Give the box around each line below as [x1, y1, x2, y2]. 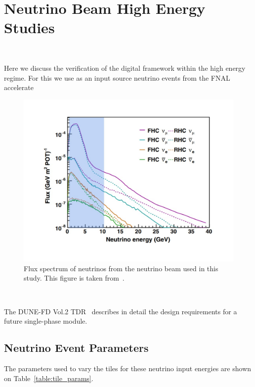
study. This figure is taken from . [24, 273, 125, 283]
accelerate [4, 82, 34, 93]
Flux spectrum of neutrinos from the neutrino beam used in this [24, 263, 218, 273]
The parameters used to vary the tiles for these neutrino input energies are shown [4, 363, 252, 373]
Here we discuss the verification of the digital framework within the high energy [4, 62, 246, 73]
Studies [4, 17, 55, 38]
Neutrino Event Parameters [4, 340, 149, 355]
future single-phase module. [4, 316, 87, 326]
